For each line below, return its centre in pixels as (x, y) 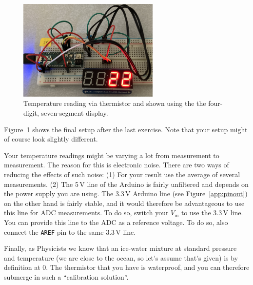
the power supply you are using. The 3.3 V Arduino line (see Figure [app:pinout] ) (126, 193)
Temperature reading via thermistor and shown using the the (115, 103)
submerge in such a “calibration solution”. (66, 276)
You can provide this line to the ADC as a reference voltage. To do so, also (116, 222)
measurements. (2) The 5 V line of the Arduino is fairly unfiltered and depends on (126, 184)
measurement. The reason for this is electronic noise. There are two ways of (117, 165)
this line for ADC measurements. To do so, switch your (86, 213)
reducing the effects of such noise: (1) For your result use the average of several (122, 174)
